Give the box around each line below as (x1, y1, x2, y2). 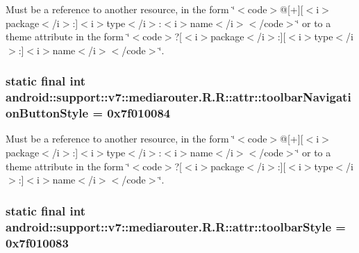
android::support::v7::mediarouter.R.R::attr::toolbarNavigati (6, 88, 351, 106)
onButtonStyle (6, 104, 89, 122)
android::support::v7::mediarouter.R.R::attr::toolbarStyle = (6, 218, 346, 235)
